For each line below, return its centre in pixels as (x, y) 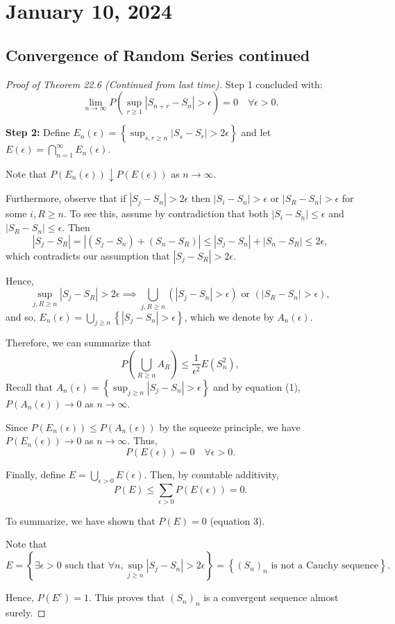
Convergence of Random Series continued (158, 54)
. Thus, (142, 440)
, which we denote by (229, 316)
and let (256, 132)
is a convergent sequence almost (271, 597)
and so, (21, 316)
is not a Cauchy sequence (325, 566)
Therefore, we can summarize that (78, 343)
